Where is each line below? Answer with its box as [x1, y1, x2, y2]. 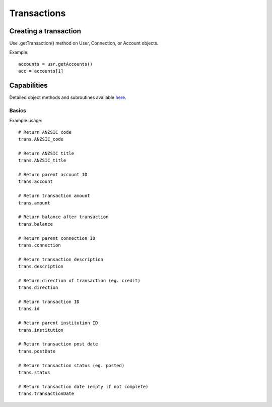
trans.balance [18, 221, 53, 227]
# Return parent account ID [18, 172, 88, 178]
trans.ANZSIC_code [18, 136, 64, 142]
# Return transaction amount [18, 193, 90, 199]
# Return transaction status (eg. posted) [18, 363, 125, 368]
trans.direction [18, 285, 58, 290]
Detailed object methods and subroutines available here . [9, 94, 126, 100]
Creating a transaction [9, 27, 82, 35]
